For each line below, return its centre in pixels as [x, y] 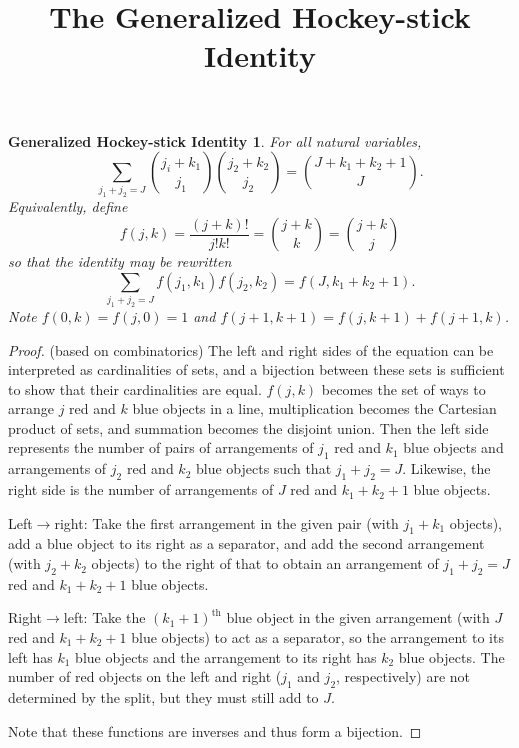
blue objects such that [263, 468]
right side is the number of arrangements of [141, 489]
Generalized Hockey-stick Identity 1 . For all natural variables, [215, 140]
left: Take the [104, 617]
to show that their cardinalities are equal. [135, 388]
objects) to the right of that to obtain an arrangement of [265, 563]
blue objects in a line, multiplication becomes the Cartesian [314, 408]
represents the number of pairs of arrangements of [161, 447]
